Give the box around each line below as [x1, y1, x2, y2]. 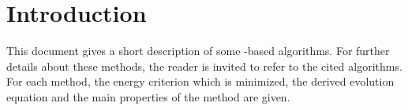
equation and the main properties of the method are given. [6, 88, 290, 104]
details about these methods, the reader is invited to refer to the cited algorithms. [6, 57, 402, 74]
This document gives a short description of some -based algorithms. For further [6, 42, 390, 59]
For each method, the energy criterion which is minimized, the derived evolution [6, 73, 395, 90]
